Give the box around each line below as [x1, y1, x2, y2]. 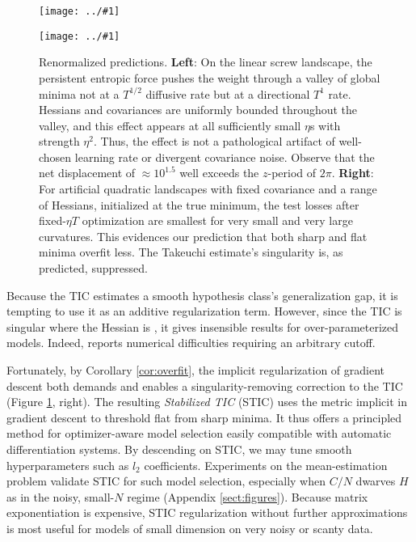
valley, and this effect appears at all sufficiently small [39, 116, 301, 133]
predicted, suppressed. [39, 260, 148, 277]
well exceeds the [179, 164, 259, 181]
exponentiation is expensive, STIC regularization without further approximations [6, 504, 408, 521]
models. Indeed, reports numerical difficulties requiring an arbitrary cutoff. [6, 334, 376, 351]
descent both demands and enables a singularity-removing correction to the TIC [6, 377, 403, 394]
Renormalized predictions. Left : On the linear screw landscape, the [39, 53, 372, 70]
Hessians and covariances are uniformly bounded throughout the [39, 101, 358, 118]
